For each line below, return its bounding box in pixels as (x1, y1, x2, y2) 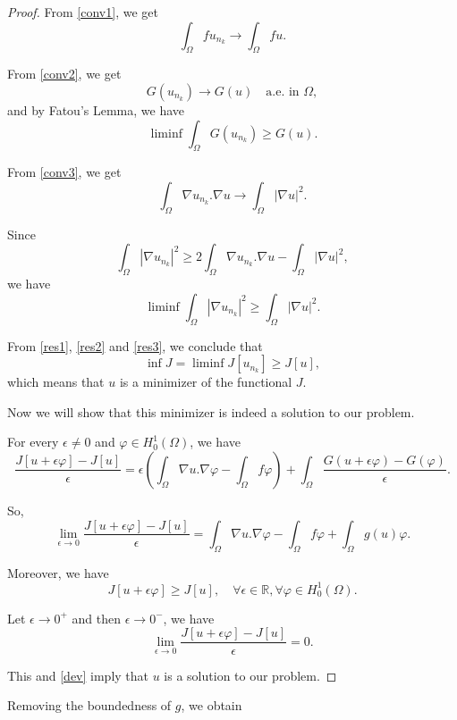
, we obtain (181, 696, 242, 715)
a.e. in (266, 85, 300, 98)
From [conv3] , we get (7, 163, 122, 181)
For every (7, 432, 59, 451)
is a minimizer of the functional (119, 373, 292, 391)
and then (72, 608, 122, 627)
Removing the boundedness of (7, 696, 172, 715)
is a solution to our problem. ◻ (164, 666, 337, 684)
